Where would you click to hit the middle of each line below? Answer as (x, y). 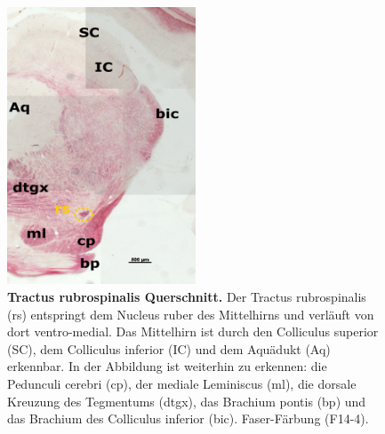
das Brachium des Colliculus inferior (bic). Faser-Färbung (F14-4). (188, 418)
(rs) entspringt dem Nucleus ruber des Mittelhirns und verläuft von (191, 314)
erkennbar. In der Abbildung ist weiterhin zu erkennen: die (167, 366)
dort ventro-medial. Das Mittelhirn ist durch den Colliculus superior (193, 331)
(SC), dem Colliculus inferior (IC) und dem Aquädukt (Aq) (169, 348)
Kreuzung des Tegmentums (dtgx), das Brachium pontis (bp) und (187, 401)
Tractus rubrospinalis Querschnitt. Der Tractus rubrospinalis (187, 296)
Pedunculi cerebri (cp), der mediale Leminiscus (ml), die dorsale (182, 383)
